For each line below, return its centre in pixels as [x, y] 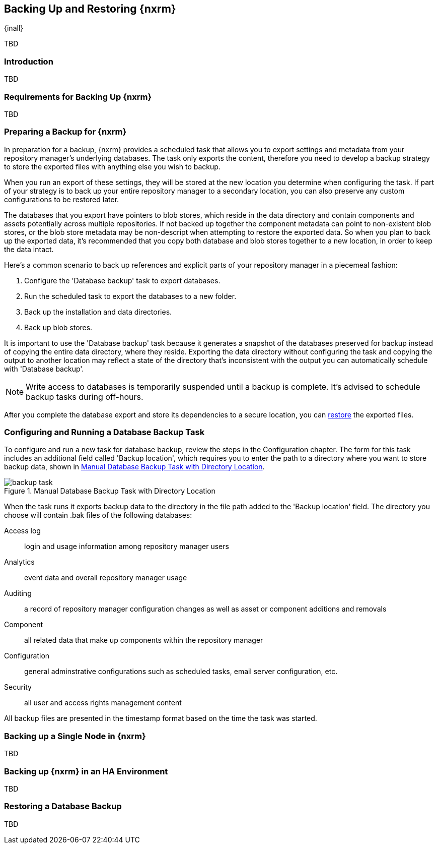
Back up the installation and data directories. [98, 312]
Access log [22, 531]
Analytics [19, 562]
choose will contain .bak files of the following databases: [98, 515]
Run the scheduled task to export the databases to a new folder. [130, 296]
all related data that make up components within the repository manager [144, 640]
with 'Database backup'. [44, 369]
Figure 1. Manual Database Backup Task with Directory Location [110, 491]
